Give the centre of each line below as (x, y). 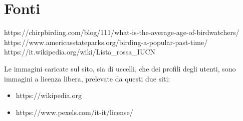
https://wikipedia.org (49, 95)
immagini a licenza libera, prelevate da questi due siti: (87, 78)
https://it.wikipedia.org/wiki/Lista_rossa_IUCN (80, 52)
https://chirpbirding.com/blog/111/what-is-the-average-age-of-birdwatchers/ (122, 32)
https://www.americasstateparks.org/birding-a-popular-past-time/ (106, 42)
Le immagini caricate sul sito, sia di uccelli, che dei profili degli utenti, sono (120, 68)
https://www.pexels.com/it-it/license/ (74, 112)
